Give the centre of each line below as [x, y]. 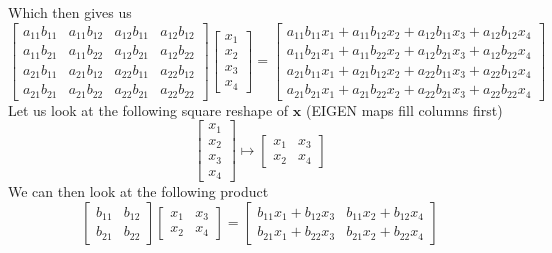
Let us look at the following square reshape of [148, 109]
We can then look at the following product [138, 191]
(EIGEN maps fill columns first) [404, 109]
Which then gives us [70, 12]
